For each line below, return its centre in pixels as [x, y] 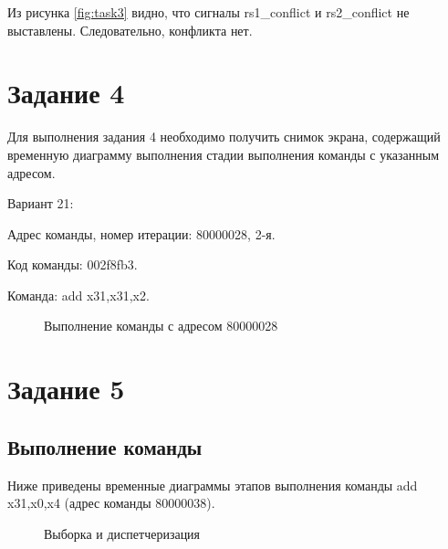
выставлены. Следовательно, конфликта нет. [130, 30]
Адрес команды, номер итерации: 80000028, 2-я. [141, 233]
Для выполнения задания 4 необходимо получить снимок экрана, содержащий [224, 137]
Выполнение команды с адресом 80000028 [161, 326]
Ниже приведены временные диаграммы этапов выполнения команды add [213, 485]
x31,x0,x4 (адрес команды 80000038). [111, 503]
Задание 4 [66, 93]
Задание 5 [66, 389]
